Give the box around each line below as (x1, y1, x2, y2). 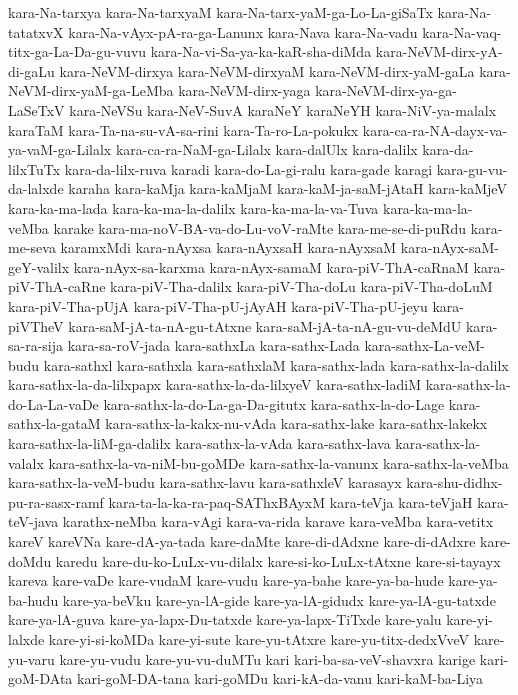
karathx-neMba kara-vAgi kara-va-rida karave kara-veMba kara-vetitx (62, 511, 494, 532)
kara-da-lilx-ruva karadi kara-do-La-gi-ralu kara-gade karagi (64, 158, 433, 179)
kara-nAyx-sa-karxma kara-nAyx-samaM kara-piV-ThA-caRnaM (73, 256, 469, 277)
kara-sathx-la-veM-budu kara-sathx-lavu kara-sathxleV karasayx (8, 472, 402, 493)
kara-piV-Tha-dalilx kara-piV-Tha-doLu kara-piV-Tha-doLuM (110, 276, 493, 297)
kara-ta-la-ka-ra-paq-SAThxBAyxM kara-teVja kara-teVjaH (108, 491, 473, 512)
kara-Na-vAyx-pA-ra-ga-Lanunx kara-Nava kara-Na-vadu (68, 21, 418, 42)
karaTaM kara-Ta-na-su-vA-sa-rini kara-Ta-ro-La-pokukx (8, 119, 359, 140)
